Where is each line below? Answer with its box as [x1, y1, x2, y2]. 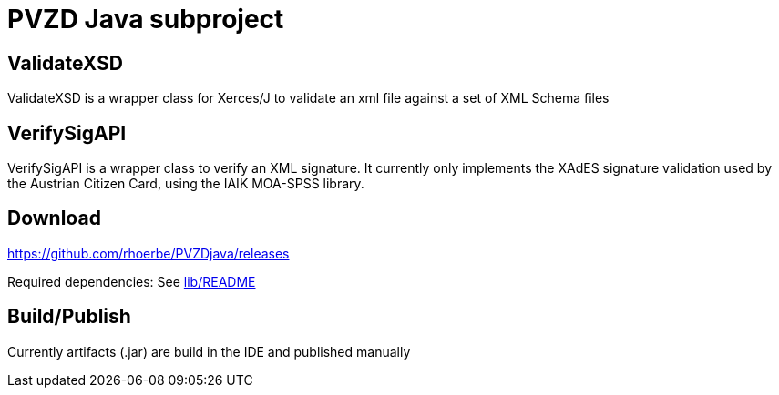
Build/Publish [7, 305, 131, 329]
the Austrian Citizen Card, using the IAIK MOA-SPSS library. [7, 176, 364, 192]
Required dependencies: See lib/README [7, 273, 256, 289]
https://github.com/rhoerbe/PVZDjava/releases [7, 245, 290, 261]
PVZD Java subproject [7, 4, 284, 35]
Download [7, 207, 101, 230]
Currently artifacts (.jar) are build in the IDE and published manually [7, 343, 411, 360]
